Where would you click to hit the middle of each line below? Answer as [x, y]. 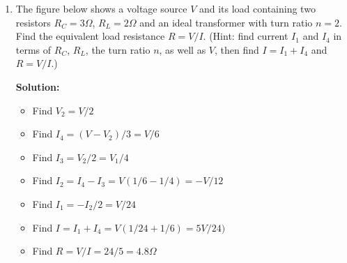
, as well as [183, 49]
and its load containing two [257, 8]
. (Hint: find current [246, 36]
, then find [237, 49]
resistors [33, 22]
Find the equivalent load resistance [90, 36]
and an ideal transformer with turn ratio [226, 22]
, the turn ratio [118, 49]
